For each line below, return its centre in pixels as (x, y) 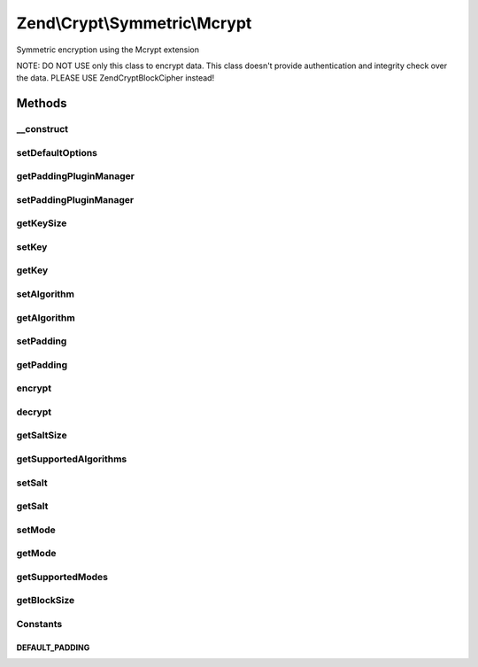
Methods (42, 103)
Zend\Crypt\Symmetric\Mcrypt (134, 23)
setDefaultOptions (57, 152)
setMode (36, 530)
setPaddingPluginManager (75, 199)
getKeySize (42, 223)
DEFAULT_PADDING (53, 648)
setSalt (32, 483)
